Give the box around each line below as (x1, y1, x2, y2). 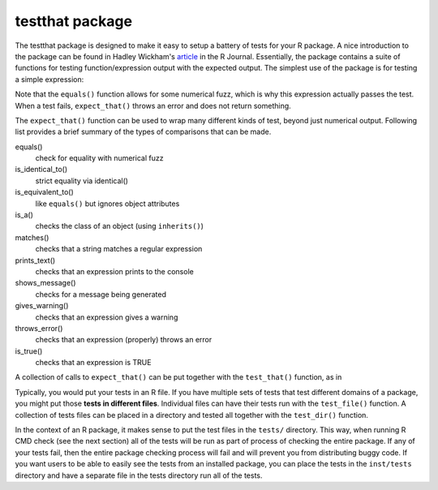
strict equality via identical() (35, 175, 129, 186)
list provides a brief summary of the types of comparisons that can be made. (15, 127, 272, 137)
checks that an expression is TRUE (35, 358, 152, 367)
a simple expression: (15, 74, 84, 84)
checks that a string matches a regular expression (35, 244, 203, 254)
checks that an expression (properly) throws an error (35, 335, 213, 345)
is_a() (15, 210, 34, 220)
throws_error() (15, 323, 63, 333)
